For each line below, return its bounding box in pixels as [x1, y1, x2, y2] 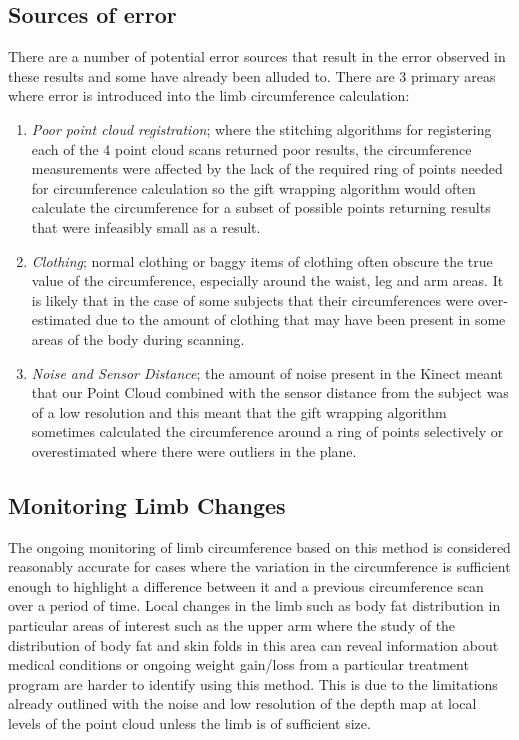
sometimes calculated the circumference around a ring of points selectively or [31, 421, 504, 442]
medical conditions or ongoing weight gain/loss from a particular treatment [8, 654, 469, 675]
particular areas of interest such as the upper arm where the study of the [8, 615, 456, 636]
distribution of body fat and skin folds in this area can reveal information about [8, 634, 499, 655]
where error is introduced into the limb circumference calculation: [8, 85, 410, 106]
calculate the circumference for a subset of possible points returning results [31, 197, 491, 218]
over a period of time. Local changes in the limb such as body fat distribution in [8, 595, 501, 616]
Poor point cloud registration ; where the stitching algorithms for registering [31, 118, 492, 139]
